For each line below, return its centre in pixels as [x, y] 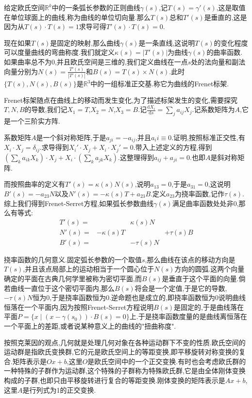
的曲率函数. [225, 52]
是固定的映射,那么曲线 [85, 42]
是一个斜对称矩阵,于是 [71, 137]
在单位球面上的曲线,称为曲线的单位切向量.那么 [77, 17]
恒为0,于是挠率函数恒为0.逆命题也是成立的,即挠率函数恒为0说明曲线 [139, 297]
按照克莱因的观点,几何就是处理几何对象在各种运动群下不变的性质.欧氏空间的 [125, 342]
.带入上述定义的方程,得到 [173, 147]
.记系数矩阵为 [213, 109]
